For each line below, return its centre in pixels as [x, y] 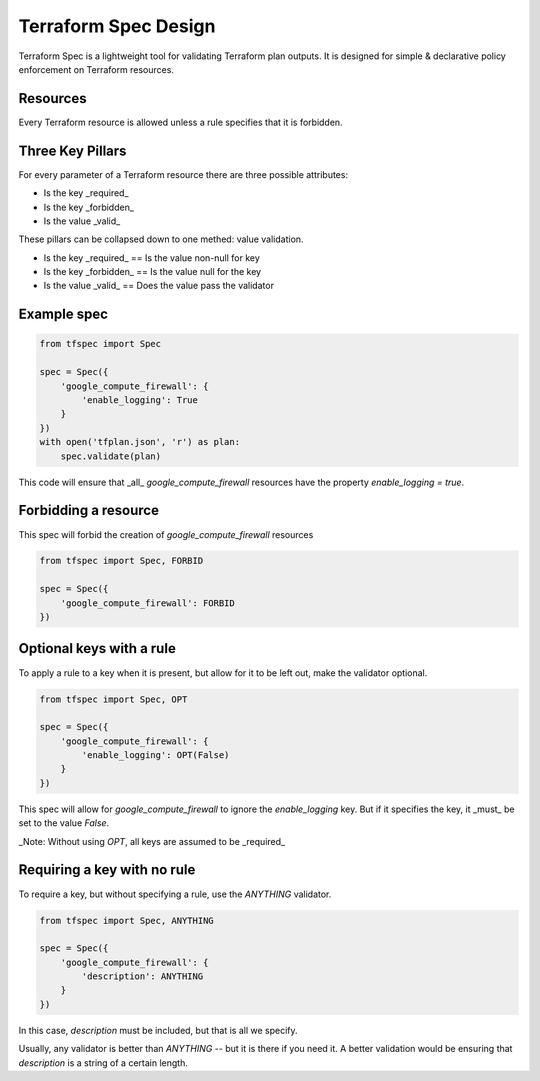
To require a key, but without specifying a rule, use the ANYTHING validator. [175, 894]
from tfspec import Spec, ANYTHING [126, 920]
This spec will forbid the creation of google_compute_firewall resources [166, 534]
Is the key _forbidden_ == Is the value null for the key [152, 272]
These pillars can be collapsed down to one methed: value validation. [161, 239]
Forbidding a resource [89, 510]
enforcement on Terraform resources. [96, 69]
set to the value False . [64, 823]
